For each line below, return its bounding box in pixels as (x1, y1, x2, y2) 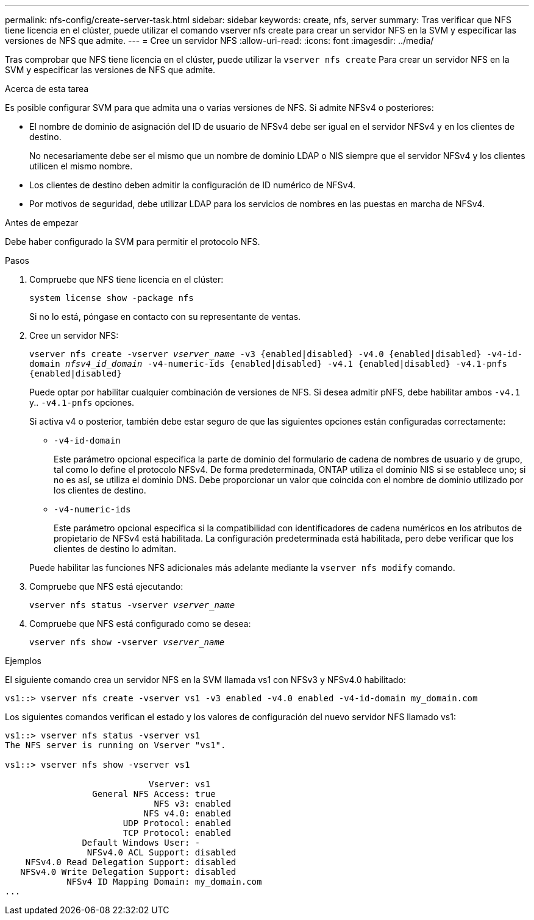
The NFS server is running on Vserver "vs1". (5, 740, 226, 750)
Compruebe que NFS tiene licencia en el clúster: (29, 274, 224, 285)
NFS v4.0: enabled (143, 809, 231, 818)
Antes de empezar (5, 218, 79, 228)
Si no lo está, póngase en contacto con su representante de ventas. (29, 311, 301, 322)
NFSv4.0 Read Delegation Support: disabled (25, 857, 237, 867)
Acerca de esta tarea (5, 83, 89, 94)
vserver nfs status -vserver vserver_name (29, 600, 235, 610)
